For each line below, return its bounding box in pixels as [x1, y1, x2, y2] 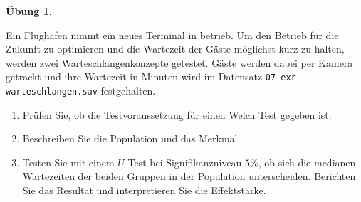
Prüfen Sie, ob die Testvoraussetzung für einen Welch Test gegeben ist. [22, 107, 332, 122]
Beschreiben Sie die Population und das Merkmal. [22, 131, 241, 146]
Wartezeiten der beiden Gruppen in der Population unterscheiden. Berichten [22, 169, 356, 184]
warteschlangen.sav [6, 87, 98, 97]
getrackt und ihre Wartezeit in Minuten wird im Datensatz [6, 69, 263, 84]
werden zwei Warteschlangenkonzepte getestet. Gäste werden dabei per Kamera [6, 55, 353, 70]
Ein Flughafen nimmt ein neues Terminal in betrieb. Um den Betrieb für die [6, 27, 339, 42]
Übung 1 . [6, 4, 52, 18]
